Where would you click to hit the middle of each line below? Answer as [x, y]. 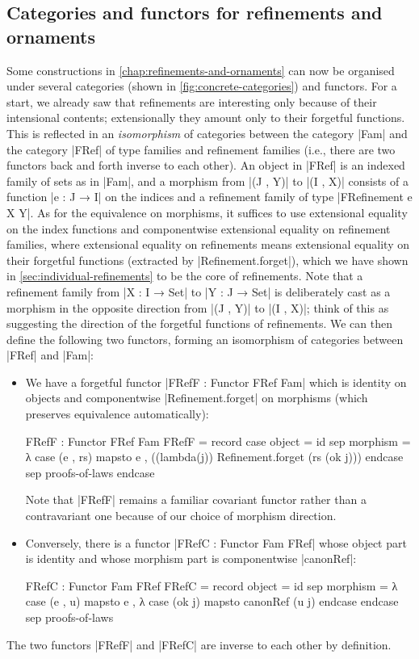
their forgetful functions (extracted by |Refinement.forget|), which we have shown [207, 260]
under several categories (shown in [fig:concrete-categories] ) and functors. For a [202, 86]
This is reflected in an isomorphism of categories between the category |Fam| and [207, 133]
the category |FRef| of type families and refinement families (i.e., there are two [201, 149]
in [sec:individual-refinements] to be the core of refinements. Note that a [185, 276]
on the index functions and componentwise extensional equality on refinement [199, 228]
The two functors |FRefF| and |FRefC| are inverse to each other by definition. [199, 644]
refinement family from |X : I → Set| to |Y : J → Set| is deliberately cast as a [199, 291]
